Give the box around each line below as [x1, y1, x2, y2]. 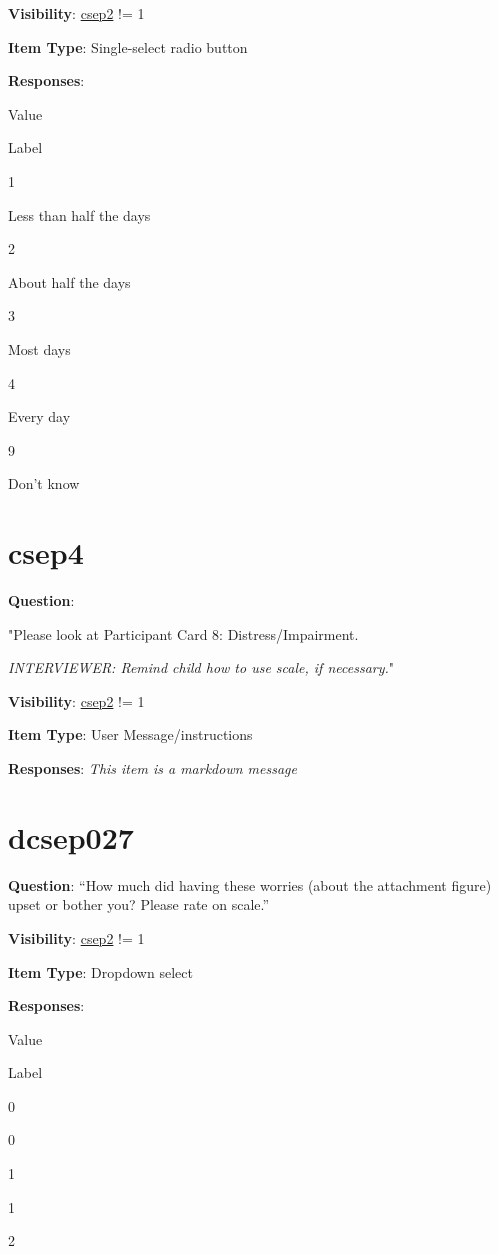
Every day [8, 406, 71, 427]
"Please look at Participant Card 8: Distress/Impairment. [8, 623, 359, 644]
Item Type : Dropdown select [8, 961, 193, 982]
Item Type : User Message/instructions [8, 724, 253, 745]
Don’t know [8, 473, 80, 494]
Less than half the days [8, 204, 151, 225]
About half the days [8, 271, 131, 292]
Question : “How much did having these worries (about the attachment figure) [8, 874, 492, 895]
